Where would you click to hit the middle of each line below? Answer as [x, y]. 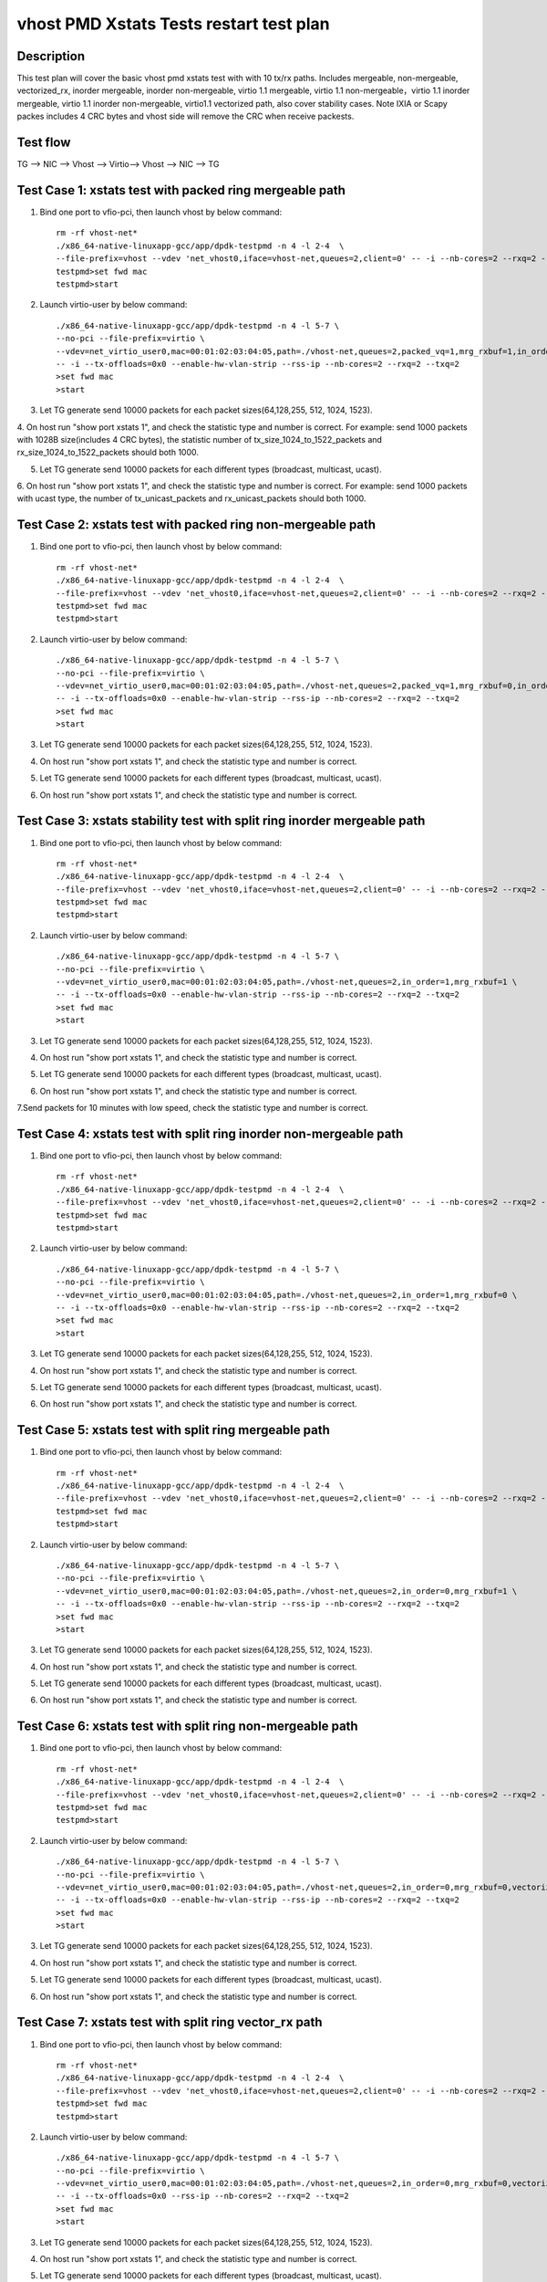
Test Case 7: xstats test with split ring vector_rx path [170, 2022]
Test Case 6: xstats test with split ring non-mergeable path [188, 1727]
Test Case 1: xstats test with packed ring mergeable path [181, 190]
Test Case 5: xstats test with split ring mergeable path [173, 1430]
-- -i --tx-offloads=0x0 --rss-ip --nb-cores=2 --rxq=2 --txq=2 [203, 2196]
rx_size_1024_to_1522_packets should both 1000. [108, 453]
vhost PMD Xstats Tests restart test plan [173, 24]
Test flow [44, 143]
